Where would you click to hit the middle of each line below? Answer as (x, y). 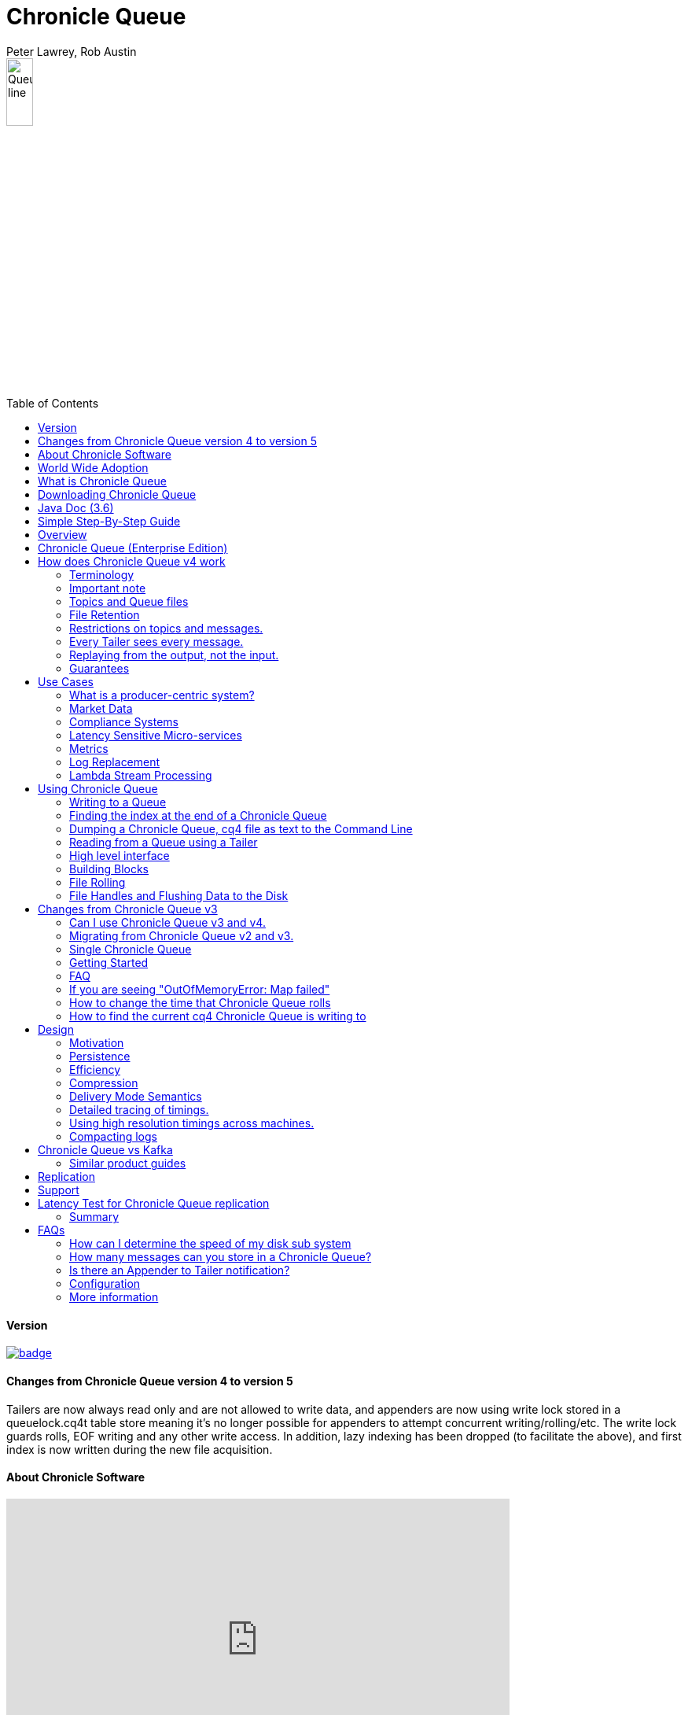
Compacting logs (113, 1137)
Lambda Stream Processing (141, 776)
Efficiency (95, 1070)
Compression (104, 1083)
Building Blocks (109, 869)
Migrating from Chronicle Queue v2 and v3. (182, 936)
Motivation (97, 1043)
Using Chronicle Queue (98, 789)
